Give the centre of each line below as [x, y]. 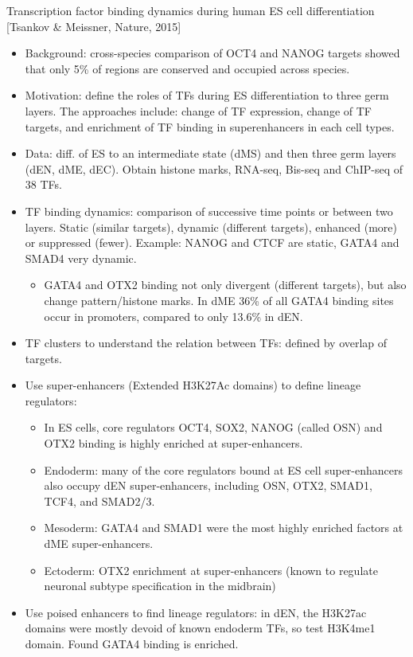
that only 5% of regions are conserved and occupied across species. [187, 68]
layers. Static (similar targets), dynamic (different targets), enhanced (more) [211, 227]
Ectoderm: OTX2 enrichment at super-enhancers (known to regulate [211, 570]
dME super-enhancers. [99, 544]
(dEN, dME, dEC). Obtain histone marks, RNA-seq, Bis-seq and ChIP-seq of [214, 168]
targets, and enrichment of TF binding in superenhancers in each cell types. [210, 126]
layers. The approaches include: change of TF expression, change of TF [198, 110]
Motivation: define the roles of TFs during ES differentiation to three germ [207, 95]
